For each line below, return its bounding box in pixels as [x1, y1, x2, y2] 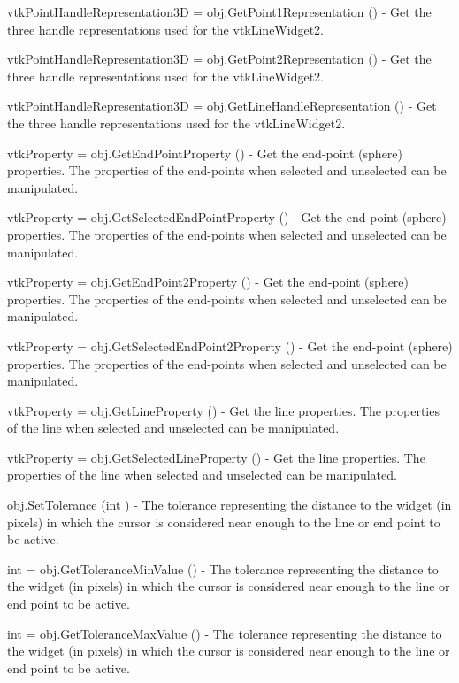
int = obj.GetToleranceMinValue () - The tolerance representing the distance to [7, 559, 439, 578]
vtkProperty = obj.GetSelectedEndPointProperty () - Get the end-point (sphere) [7, 208, 447, 226]
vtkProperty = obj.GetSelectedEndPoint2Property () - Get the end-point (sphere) [7, 336, 453, 355]
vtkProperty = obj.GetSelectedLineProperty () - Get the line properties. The [7, 448, 425, 466]
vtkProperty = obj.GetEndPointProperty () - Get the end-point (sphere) [7, 143, 403, 162]
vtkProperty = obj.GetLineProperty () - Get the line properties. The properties [7, 401, 440, 419]
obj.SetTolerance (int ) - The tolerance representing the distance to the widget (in [7, 495, 452, 514]
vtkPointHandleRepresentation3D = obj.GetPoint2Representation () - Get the [7, 50, 432, 68]
